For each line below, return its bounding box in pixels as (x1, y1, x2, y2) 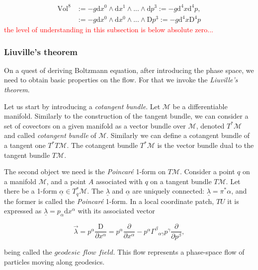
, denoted (196, 120, 225, 131)
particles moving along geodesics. (4, 256, 105, 267)
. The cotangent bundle (67, 140, 138, 150)
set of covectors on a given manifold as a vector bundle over (4, 120, 186, 131)
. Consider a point (179, 166, 235, 177)
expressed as (4, 205, 42, 216)
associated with (95, 176, 143, 186)
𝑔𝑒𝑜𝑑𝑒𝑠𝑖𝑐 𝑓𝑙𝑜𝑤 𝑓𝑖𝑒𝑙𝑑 (54, 249, 113, 257)
